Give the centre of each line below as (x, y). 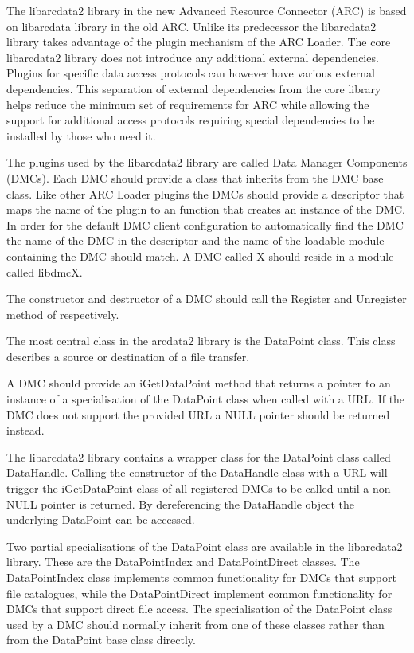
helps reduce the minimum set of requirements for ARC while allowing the (188, 104)
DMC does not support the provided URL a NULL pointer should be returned (198, 414)
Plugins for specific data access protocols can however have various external (191, 73)
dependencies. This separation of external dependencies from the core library (194, 88)
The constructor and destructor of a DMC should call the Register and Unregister (207, 299)
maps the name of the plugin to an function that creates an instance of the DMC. (206, 209)
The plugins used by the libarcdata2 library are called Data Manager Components (207, 162)
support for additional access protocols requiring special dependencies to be (191, 120)
